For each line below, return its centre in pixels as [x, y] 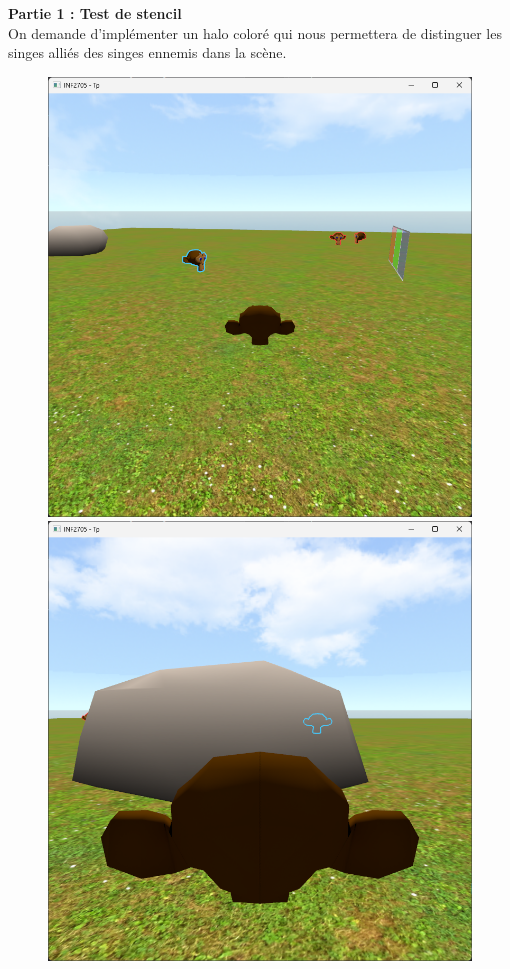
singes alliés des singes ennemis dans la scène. [147, 52]
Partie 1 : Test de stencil [95, 13]
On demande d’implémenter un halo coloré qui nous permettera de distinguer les [255, 32]
